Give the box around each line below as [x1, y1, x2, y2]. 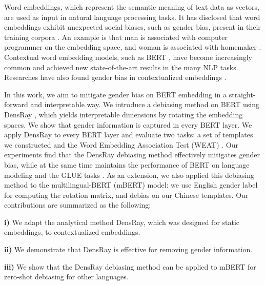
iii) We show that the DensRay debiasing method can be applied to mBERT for [4, 261, 256, 272]
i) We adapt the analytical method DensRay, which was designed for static [4, 216, 240, 227]
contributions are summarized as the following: [4, 199, 151, 210]
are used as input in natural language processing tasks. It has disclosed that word [4, 11, 260, 22]
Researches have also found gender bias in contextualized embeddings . [4, 72, 227, 83]
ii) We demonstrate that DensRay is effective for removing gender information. [4, 244, 253, 255]
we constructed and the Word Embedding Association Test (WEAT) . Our [4, 139, 239, 150]
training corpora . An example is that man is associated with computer [4, 31, 228, 42]
